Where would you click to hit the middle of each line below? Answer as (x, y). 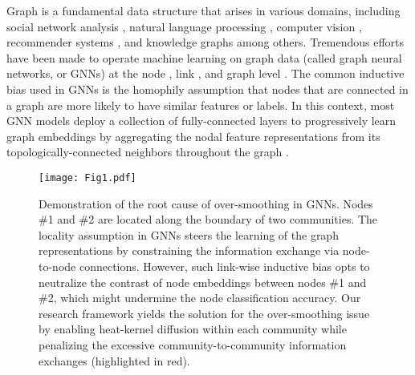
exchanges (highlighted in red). (114, 360)
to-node (57, 266)
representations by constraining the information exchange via (189, 250)
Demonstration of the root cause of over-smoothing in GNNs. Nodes (206, 203)
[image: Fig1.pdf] (87, 177)
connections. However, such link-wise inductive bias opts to (224, 266)
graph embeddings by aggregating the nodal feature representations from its (193, 136)
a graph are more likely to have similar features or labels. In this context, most (201, 105)
